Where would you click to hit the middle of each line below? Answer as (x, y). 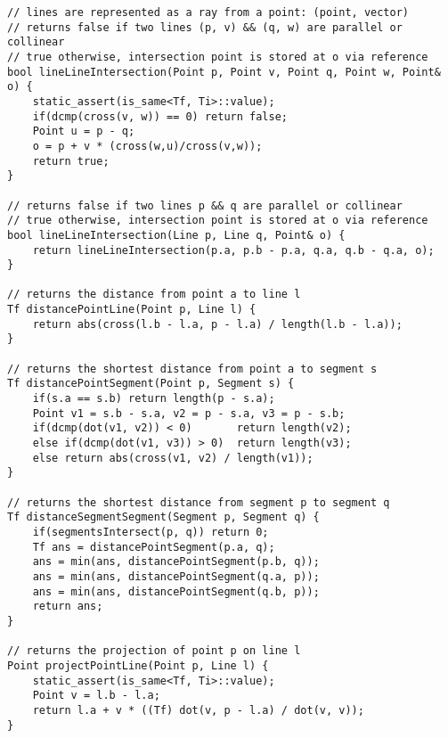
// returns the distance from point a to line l (154, 295)
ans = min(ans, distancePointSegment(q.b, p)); (176, 591)
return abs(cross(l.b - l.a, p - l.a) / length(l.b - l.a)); (217, 324)
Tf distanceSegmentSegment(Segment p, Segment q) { (163, 517)
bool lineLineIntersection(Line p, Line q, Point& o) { (176, 235)
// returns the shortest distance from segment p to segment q (199, 502)
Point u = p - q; (84, 131)
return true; (71, 161)
